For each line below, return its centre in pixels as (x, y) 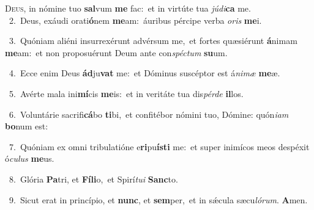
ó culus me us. (30, 158)
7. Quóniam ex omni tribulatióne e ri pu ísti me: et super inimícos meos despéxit (159, 146)
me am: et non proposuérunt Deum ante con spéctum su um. (116, 52)
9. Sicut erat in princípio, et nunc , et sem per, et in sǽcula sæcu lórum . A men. (158, 199)
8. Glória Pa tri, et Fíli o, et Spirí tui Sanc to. (93, 179)
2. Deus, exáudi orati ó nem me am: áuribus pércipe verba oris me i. (135, 20)
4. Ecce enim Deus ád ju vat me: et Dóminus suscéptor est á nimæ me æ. (144, 73)
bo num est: (27, 126)
